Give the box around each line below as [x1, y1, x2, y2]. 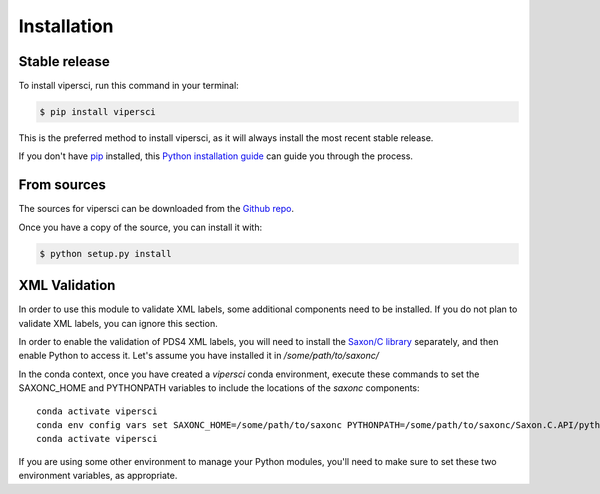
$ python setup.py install [39, 248, 172, 259]
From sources [18, 176, 107, 194]
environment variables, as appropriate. [18, 470, 178, 482]
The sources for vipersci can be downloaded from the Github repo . [18, 203, 295, 215]
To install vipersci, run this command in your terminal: [18, 80, 239, 92]
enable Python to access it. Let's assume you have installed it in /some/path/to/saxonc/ [18, 350, 380, 362]
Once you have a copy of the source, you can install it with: [18, 221, 263, 233]
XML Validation [18, 277, 116, 294]
